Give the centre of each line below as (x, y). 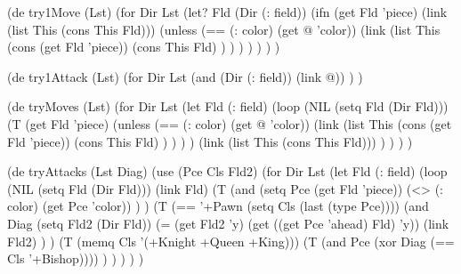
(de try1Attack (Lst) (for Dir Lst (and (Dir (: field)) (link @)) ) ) (185, 76)
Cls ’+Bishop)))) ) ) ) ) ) (76, 258)
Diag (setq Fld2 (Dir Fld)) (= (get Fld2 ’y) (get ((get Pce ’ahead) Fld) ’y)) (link (228, 223)
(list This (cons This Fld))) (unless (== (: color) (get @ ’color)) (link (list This (224, 29)
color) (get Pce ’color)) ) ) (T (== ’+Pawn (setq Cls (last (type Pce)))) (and (218, 206)
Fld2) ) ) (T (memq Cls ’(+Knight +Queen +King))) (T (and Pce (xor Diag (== (231, 241)
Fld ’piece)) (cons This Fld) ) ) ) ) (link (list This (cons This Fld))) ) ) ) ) (210, 141)
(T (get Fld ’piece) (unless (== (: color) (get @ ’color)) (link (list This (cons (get (230, 123)
